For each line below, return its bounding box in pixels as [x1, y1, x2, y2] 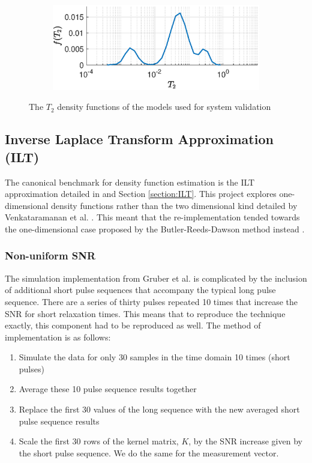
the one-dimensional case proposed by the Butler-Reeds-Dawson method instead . [5, 222, 305, 235]
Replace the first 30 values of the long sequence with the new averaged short [19, 403, 300, 416]
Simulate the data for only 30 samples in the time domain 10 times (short [19, 351, 290, 363]
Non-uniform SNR [5, 248, 96, 263]
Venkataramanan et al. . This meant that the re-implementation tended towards [5, 211, 300, 223]
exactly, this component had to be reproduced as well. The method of [5, 319, 261, 331]
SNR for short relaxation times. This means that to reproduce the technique [5, 307, 286, 319]
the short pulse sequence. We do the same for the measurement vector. [19, 446, 279, 459]
